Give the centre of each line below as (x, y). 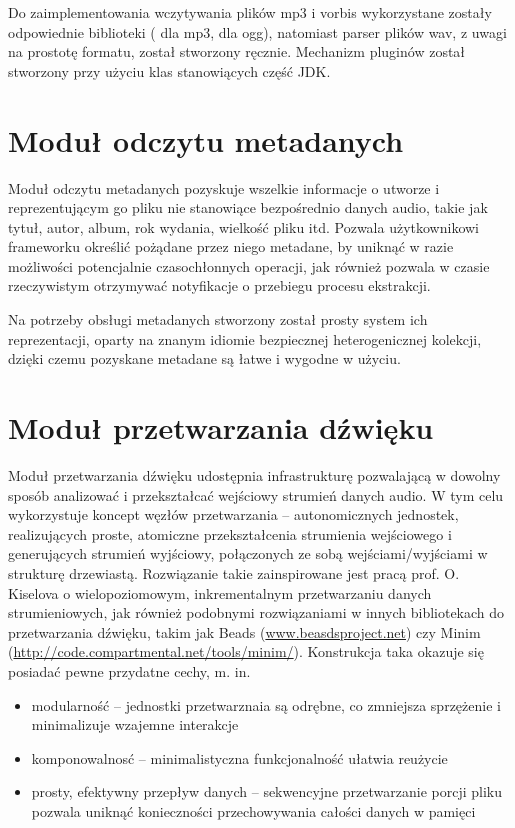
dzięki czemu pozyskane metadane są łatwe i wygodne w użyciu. (204, 358)
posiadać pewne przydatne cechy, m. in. (129, 670)
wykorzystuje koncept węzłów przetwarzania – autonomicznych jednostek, (233, 514)
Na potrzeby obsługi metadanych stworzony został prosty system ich (218, 319)
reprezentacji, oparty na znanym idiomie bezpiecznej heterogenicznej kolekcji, (245, 338)
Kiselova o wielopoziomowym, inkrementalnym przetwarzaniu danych (220, 592)
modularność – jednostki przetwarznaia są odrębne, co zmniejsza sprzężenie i (266, 704)
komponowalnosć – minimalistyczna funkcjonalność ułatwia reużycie (239, 757)
